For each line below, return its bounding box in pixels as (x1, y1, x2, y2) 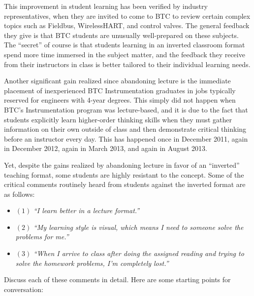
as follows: (4, 188, 35, 199)
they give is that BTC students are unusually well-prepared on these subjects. (4, 30, 239, 40)
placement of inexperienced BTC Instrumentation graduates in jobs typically (4, 85, 236, 95)
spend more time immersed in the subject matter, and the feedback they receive (4, 49, 245, 59)
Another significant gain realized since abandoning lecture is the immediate (4, 75, 231, 86)
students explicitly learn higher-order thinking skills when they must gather (4, 114, 232, 124)
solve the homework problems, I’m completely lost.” (15, 258, 169, 268)
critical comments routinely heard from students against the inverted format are (4, 179, 246, 189)
